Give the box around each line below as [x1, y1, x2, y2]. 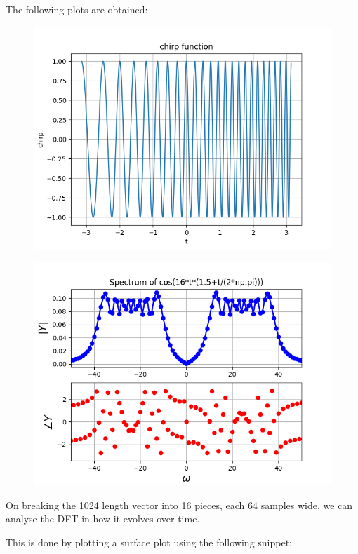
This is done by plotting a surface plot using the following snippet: [6, 534, 293, 549]
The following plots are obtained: [6, 2, 148, 16]
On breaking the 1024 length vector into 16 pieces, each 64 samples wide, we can [6, 497, 353, 512]
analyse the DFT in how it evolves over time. [6, 511, 200, 526]
